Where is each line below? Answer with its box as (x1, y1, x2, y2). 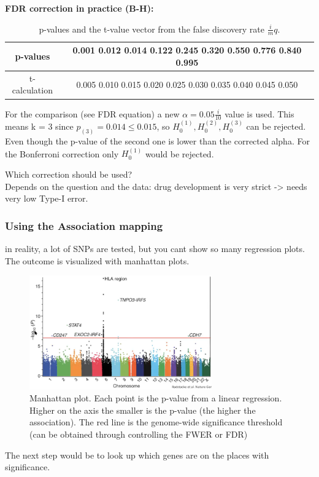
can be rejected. (246, 120, 306, 133)
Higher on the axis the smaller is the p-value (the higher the (29, 403, 256, 416)
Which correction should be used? (5, 168, 133, 181)
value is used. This (225, 107, 294, 120)
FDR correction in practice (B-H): (5, 2, 154, 14)
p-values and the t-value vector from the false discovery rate (39, 22, 265, 35)
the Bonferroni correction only (5, 147, 119, 160)
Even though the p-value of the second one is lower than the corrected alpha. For (5, 135, 310, 148)
